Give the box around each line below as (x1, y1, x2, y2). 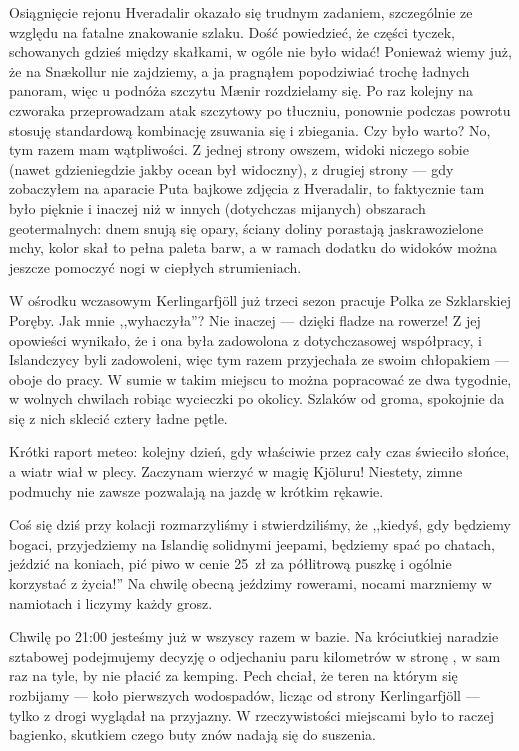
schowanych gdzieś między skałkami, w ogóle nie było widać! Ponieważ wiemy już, (9, 41, 512, 62)
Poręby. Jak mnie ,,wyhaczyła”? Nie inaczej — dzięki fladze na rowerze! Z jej (9, 309, 481, 330)
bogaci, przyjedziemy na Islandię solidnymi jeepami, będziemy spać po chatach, (9, 533, 495, 554)
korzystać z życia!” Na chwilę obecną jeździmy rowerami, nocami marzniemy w (9, 573, 492, 594)
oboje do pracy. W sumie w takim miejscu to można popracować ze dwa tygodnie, (9, 368, 512, 389)
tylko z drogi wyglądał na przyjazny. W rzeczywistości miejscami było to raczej (9, 704, 494, 725)
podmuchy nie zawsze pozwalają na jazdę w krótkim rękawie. (9, 480, 384, 501)
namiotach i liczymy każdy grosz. (9, 592, 213, 613)
